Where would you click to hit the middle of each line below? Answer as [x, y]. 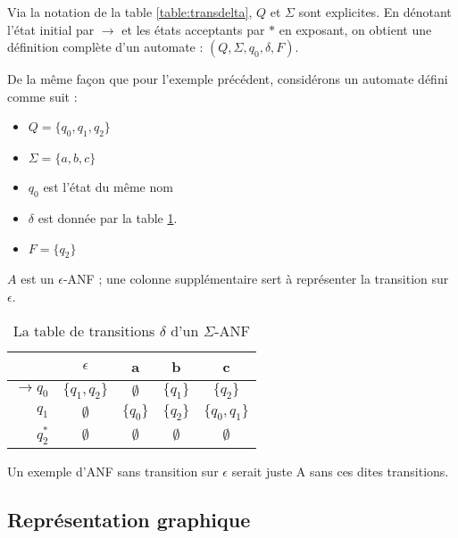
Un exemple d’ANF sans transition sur [113, 471]
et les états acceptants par [193, 29]
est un [37, 279]
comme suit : [42, 96]
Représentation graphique [129, 519]
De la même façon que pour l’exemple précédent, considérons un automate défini [228, 79]
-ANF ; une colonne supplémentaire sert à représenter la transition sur [256, 279]
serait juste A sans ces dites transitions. [340, 471]
